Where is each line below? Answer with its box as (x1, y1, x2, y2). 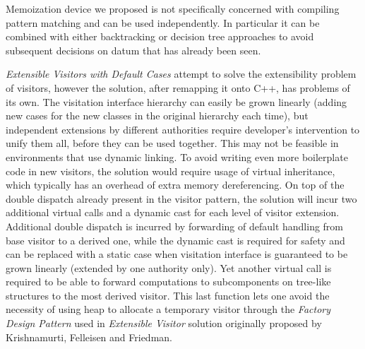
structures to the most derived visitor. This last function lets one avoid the (6, 288, 330, 302)
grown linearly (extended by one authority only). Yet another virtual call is (6, 260, 332, 275)
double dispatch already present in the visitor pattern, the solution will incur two (6, 191, 357, 206)
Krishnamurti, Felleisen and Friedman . (6, 329, 172, 344)
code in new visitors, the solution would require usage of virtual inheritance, (6, 163, 335, 178)
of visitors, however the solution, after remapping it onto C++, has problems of (6, 80, 350, 95)
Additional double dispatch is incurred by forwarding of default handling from (6, 218, 344, 233)
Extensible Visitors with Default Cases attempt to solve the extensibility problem (6, 66, 357, 81)
